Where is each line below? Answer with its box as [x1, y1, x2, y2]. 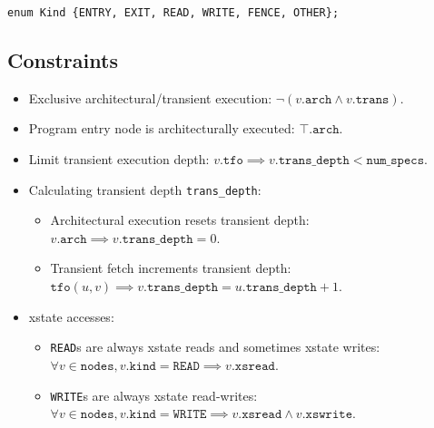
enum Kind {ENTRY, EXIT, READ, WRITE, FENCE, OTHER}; [7, 6, 340, 19]
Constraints [7, 46, 118, 74]
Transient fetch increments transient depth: [50, 258, 291, 277]
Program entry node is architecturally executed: [28, 119, 295, 138]
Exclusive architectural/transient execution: [28, 88, 272, 107]
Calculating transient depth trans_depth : [28, 180, 261, 199]
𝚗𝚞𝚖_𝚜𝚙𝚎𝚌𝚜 [366, 154, 425, 168]
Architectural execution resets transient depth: [50, 210, 310, 229]
